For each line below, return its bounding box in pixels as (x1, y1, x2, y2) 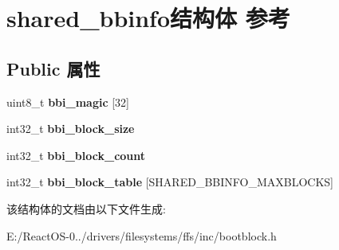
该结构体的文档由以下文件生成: (6, 200, 166, 217)
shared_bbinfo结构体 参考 (6, 2, 290, 34)
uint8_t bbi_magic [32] (6, 93, 130, 110)
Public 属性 (6, 56, 101, 80)
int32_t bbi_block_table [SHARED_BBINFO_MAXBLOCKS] (6, 174, 333, 190)
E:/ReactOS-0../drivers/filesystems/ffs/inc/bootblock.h (6, 227, 277, 244)
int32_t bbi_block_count (6, 146, 146, 163)
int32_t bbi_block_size (6, 120, 135, 137)
